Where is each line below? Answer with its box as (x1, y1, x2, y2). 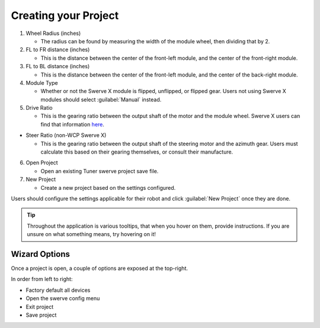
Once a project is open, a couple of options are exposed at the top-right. (11, 265, 188, 272)
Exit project (25, 303, 54, 310)
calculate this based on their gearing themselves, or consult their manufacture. (40, 148, 233, 155)
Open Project (25, 159, 59, 166)
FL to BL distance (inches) (25, 63, 90, 70)
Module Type (25, 79, 59, 86)
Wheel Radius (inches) (25, 30, 81, 37)
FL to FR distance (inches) (25, 46, 90, 53)
